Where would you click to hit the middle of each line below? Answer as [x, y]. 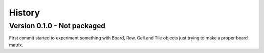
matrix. [16, 45]
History [24, 13]
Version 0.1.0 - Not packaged [57, 26]
